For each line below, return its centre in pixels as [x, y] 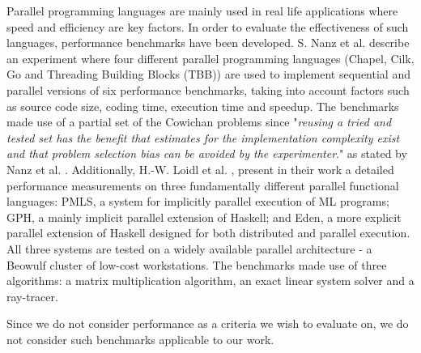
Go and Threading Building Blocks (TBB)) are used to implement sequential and [208, 74]
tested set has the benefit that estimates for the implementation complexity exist [203, 137]
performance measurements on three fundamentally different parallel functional [203, 185]
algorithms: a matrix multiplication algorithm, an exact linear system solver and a [210, 281]
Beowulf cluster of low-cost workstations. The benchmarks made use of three [197, 264]
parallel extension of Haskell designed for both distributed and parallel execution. [208, 233]
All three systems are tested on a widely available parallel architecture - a [189, 248]
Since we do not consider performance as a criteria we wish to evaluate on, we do [208, 323]
